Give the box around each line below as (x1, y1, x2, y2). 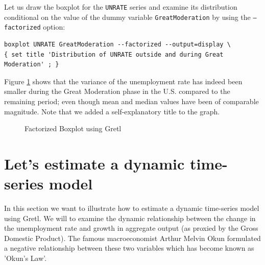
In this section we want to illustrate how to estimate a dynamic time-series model (4, 203, 259, 213)
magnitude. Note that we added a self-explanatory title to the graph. (4, 106, 220, 116)
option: (43, 21, 65, 32)
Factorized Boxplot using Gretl (25, 123, 122, 134)
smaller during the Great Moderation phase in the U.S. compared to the (4, 86, 230, 97)
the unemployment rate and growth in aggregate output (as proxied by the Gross (4, 223, 258, 233)
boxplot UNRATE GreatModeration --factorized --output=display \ (4, 40, 231, 48)
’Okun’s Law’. (4, 253, 47, 263)
